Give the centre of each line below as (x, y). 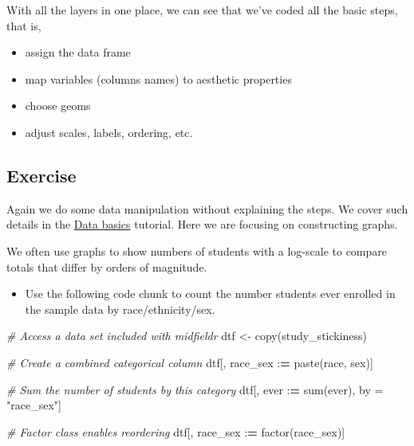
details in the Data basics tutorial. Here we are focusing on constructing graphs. (202, 224)
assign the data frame (78, 52)
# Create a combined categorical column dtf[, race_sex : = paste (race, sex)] (190, 362)
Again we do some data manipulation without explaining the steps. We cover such (207, 208)
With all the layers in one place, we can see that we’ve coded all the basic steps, (202, 10)
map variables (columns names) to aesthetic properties (158, 78)
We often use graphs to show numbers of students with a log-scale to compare (197, 250)
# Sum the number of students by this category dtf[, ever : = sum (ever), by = (195, 389)
